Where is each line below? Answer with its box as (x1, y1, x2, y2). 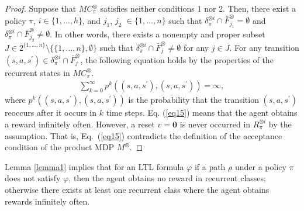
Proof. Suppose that (5, 2, 77, 14)
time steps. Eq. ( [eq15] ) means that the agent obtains (106, 106, 298, 119)
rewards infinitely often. (5, 195, 90, 207)
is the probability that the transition (128, 94, 259, 106)
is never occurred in (179, 117, 251, 130)
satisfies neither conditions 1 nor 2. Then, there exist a (100, 2, 296, 14)
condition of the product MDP (5, 141, 115, 153)
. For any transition (229, 41, 299, 53)
